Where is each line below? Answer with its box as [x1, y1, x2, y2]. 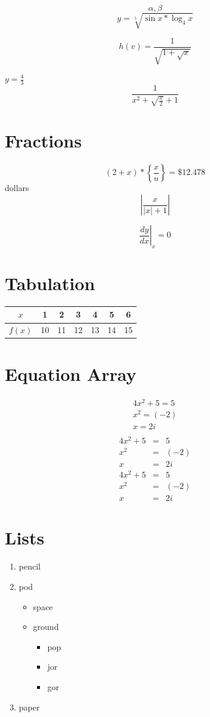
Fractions [5, 128, 82, 153]
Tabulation [5, 270, 95, 295]
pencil [18, 560, 41, 573]
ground [33, 620, 59, 633]
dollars [5, 181, 29, 194]
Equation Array [5, 361, 137, 386]
